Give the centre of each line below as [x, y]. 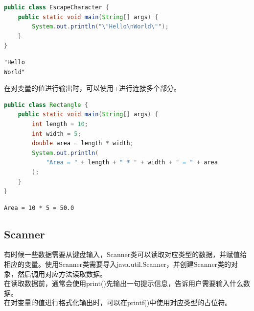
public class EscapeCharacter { [57, 7]
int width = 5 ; [57, 134]
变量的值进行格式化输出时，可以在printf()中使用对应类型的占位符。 [125, 302]
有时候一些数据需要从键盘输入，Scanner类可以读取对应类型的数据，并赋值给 [126, 254]
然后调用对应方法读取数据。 [62, 273]
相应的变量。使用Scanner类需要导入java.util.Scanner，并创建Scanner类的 [118, 264]
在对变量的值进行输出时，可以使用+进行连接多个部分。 [92, 88]
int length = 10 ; [60, 124]
